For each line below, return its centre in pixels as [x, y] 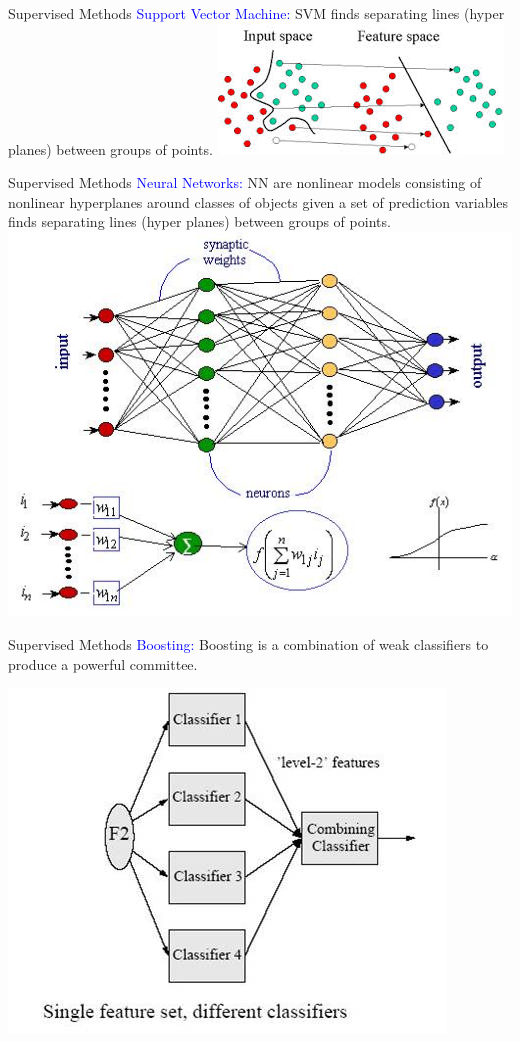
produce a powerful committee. [103, 663]
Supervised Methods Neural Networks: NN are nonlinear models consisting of [245, 182]
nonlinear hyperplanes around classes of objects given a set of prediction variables [258, 201]
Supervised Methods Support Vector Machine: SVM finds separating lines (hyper [256, 13]
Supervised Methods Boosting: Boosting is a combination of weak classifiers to [248, 643]
